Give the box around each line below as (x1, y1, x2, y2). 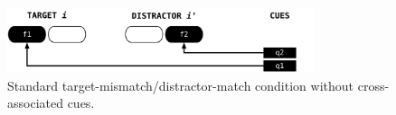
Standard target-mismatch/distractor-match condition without (7, 75, 354, 94)
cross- (357, 75, 390, 94)
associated (7, 93, 63, 112)
